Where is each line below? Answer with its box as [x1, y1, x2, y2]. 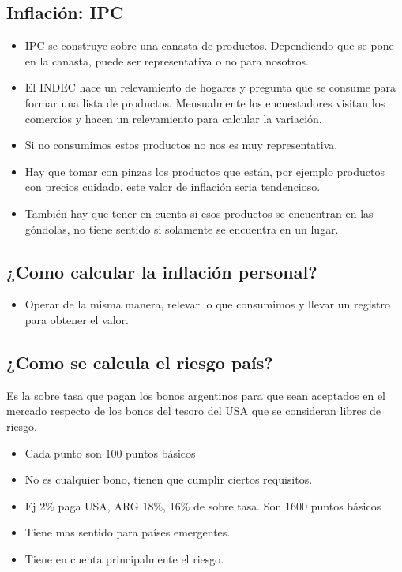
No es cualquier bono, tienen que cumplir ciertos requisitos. [24, 471, 313, 488]
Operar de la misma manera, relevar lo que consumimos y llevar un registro [24, 296, 390, 312]
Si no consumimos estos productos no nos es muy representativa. [24, 136, 338, 153]
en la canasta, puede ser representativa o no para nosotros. [24, 52, 309, 69]
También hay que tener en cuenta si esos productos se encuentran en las [24, 204, 374, 221]
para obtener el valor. [24, 311, 129, 327]
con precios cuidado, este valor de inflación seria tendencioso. [24, 178, 321, 195]
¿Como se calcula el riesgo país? [6, 350, 273, 374]
